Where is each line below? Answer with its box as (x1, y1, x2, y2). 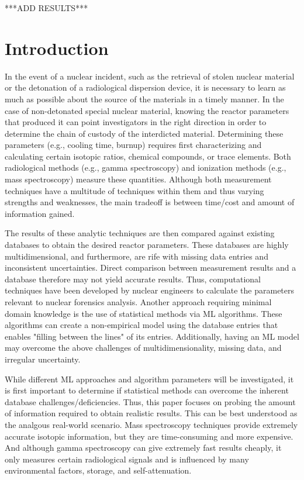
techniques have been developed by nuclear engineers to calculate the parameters (5, 284, 295, 296)
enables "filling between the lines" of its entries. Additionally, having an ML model (5, 330, 299, 342)
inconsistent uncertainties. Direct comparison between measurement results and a (5, 261, 296, 274)
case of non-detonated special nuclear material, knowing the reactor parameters (5, 104, 289, 116)
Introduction (5, 36, 109, 60)
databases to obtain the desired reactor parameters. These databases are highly (5, 239, 289, 251)
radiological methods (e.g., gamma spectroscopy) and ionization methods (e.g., (5, 161, 286, 174)
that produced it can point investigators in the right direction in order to (5, 116, 267, 128)
